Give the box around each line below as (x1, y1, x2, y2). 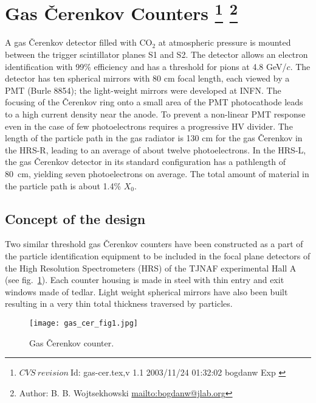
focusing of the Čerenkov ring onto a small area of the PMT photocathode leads (5, 96, 303, 108)
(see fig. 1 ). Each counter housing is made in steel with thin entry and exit (5, 273, 284, 286)
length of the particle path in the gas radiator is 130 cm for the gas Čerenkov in (5, 131, 303, 144)
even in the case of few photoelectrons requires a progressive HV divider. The (5, 119, 293, 132)
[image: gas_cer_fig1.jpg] (29, 318, 138, 328)
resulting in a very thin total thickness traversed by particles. (5, 297, 233, 310)
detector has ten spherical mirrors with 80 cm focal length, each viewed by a (5, 72, 290, 85)
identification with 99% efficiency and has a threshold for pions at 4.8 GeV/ (5, 60, 287, 72)
